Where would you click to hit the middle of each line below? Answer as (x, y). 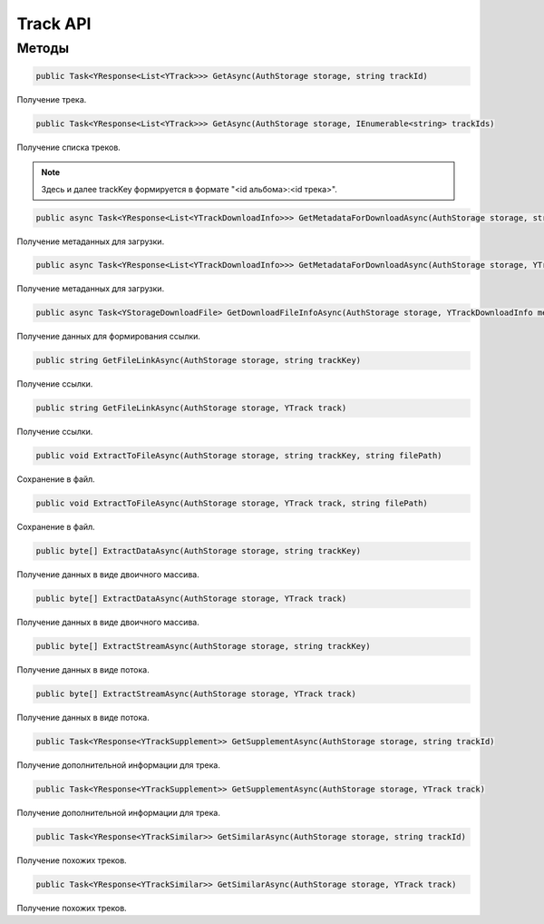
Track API (54, 24)
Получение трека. (52, 99)
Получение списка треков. (69, 147)
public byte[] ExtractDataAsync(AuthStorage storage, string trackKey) (199, 551)
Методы (43, 48)
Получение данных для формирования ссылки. (109, 337)
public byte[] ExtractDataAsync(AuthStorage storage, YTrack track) (191, 599)
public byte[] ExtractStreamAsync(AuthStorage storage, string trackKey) (203, 646)
